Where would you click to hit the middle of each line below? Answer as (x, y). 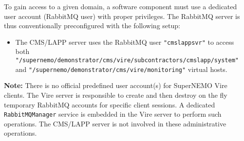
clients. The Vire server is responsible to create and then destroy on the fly (116, 95)
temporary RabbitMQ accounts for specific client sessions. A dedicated (110, 104)
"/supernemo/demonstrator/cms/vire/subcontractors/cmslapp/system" (127, 61)
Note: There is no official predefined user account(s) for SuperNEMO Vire (116, 85)
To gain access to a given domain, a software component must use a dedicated (121, 6)
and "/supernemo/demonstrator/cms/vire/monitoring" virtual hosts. (121, 69)
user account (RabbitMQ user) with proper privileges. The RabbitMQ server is (122, 16)
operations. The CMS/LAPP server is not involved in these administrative (115, 123)
